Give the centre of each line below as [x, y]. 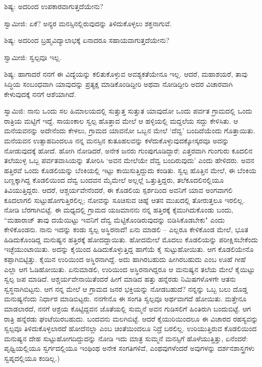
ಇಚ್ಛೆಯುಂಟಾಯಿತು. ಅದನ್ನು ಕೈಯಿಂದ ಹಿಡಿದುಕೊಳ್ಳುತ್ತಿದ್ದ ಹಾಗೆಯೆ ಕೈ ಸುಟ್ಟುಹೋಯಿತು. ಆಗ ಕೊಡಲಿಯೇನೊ [129, 249]
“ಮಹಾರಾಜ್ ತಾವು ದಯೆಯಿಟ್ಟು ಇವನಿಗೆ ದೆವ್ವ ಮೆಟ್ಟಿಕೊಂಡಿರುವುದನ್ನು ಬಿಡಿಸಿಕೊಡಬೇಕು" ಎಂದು [115, 219]
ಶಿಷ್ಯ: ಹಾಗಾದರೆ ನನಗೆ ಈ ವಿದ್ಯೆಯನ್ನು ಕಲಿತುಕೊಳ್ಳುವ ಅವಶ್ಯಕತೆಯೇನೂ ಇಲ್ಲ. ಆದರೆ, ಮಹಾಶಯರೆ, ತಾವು [126, 74]
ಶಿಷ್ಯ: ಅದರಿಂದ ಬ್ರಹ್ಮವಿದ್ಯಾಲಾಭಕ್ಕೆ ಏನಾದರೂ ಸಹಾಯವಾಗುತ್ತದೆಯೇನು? [87, 40]
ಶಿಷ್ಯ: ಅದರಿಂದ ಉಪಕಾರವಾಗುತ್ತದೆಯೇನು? [54, 6]
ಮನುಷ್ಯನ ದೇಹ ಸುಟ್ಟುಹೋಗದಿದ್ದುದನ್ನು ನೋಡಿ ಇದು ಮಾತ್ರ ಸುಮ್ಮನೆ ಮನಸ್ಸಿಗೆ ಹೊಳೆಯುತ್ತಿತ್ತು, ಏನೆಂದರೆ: [126, 338]
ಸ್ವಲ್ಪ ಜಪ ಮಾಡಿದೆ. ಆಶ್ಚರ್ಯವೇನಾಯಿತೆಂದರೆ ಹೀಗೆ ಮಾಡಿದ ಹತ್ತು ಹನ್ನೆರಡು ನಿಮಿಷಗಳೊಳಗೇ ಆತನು [120, 279]
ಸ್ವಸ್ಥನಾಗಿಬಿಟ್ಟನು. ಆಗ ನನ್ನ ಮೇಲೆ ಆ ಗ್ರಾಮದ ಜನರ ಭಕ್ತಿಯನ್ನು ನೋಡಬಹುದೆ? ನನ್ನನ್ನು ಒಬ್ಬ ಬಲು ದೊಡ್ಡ [126, 289]
